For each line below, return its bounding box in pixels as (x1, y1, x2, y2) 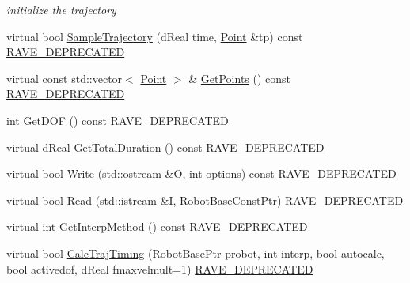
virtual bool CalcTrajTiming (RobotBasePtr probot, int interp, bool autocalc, (6, 244, 385, 261)
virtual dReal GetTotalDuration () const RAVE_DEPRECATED (6, 138, 325, 155)
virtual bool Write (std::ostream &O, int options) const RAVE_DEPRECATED (6, 165, 397, 182)
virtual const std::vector (6, 70, 123, 86)
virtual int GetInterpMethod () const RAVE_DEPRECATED (6, 218, 308, 235)
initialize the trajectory (6, 2, 116, 17)
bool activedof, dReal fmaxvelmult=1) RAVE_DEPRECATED (6, 260, 313, 277)
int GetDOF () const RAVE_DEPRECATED (6, 111, 229, 128)
